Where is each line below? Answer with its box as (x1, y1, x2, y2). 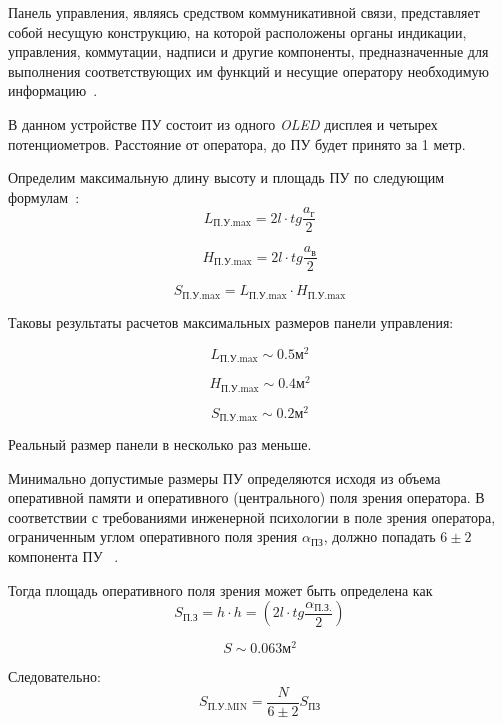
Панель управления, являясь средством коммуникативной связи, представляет (8, 2, 480, 22)
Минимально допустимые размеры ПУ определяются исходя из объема (8, 467, 441, 488)
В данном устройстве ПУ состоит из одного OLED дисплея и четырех (8, 113, 438, 134)
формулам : (8, 186, 80, 207)
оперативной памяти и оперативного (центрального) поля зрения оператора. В (8, 487, 485, 508)
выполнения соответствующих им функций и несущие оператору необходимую (8, 60, 489, 81)
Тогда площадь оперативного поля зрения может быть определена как (8, 579, 433, 600)
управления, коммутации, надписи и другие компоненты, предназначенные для (8, 41, 489, 62)
